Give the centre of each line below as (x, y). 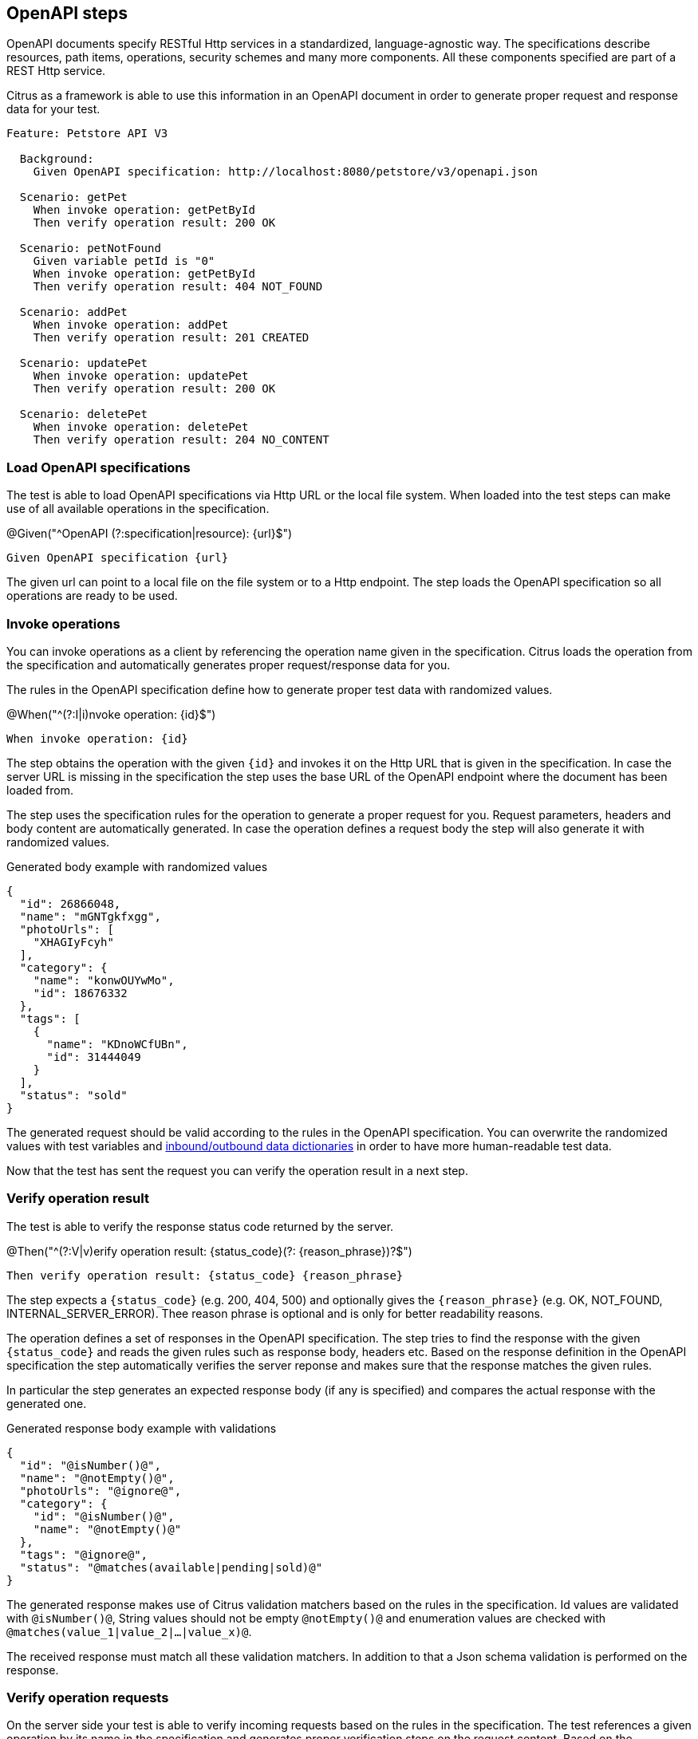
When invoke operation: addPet (131, 325)
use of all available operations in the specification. (138, 509)
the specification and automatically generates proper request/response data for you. (229, 664)
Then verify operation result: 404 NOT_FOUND (178, 287)
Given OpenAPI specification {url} (118, 558)
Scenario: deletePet (84, 414)
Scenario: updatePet (84, 363)
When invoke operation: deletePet (141, 427)
